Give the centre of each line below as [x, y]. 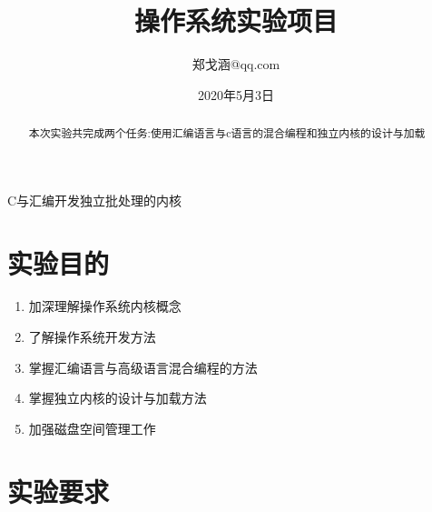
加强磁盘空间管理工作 [92, 428]
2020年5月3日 [236, 94]
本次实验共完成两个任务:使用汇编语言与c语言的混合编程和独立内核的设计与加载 [227, 133]
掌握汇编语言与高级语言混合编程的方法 [143, 367]
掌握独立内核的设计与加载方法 [118, 398]
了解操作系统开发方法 [92, 337]
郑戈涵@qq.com [236, 64]
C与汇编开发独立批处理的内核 [95, 200]
